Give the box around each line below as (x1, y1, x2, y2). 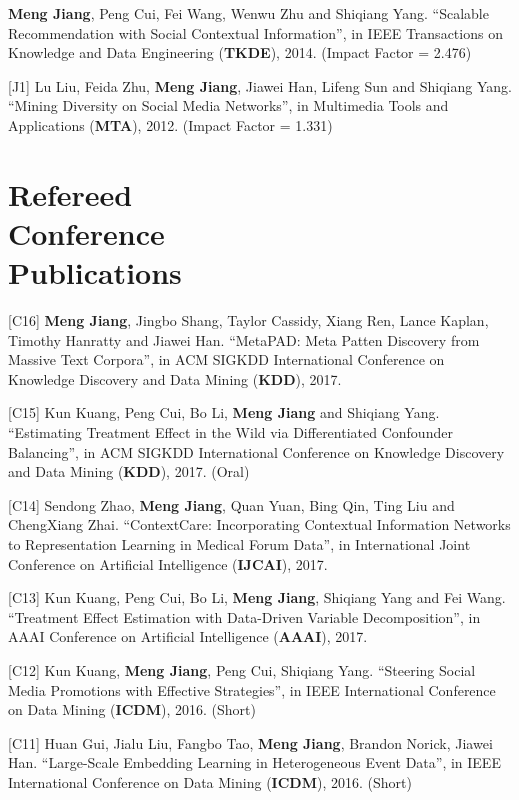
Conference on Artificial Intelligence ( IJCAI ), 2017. (8, 553, 328, 574)
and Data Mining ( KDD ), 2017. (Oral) (8, 461, 250, 482)
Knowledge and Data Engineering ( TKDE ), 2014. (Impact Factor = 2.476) (8, 42, 472, 63)
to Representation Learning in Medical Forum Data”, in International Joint (8, 534, 471, 554)
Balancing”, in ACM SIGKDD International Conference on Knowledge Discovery (8, 441, 505, 462)
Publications (8, 252, 182, 293)
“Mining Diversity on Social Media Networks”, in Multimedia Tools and (8, 95, 449, 116)
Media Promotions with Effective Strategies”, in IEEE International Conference (8, 679, 496, 700)
